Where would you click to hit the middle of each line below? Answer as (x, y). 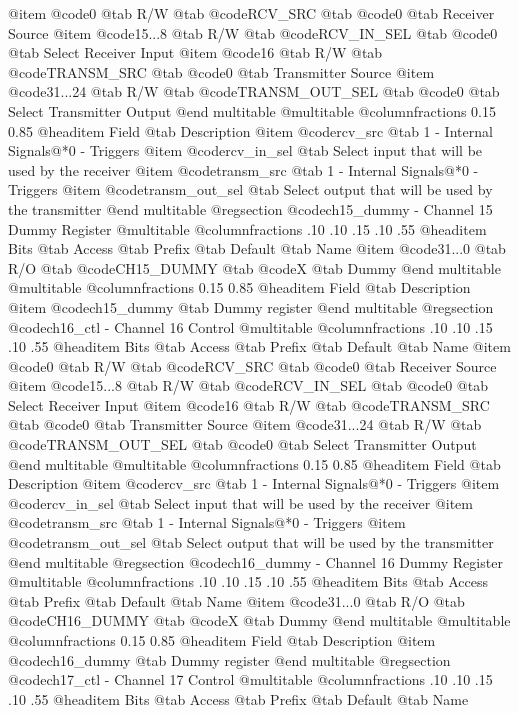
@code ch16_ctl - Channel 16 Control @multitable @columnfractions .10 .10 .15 (250, 326)
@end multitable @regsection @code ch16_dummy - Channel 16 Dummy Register (255, 561)
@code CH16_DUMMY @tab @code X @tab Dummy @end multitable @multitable (259, 620)
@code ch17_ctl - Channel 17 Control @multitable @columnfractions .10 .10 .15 (250, 679)
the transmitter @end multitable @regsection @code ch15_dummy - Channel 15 (250, 208)
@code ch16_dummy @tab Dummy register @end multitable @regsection (229, 659)
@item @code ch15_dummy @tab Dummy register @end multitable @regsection (251, 306)
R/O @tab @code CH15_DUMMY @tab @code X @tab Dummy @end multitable (254, 267)
